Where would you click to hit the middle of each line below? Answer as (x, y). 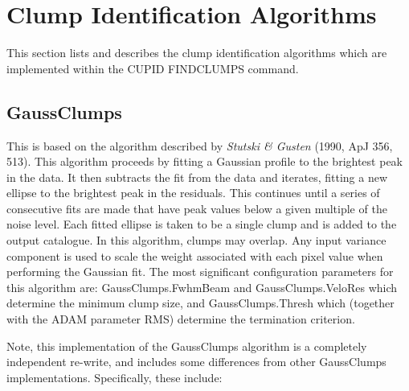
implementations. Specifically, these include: (115, 377)
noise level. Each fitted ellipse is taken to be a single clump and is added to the (202, 224)
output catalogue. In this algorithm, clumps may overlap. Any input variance (196, 240)
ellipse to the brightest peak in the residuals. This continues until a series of (193, 193)
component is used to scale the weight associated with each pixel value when (195, 255)
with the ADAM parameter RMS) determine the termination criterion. (181, 319)
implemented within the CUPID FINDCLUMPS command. (153, 68)
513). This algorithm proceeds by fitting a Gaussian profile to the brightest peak (204, 161)
